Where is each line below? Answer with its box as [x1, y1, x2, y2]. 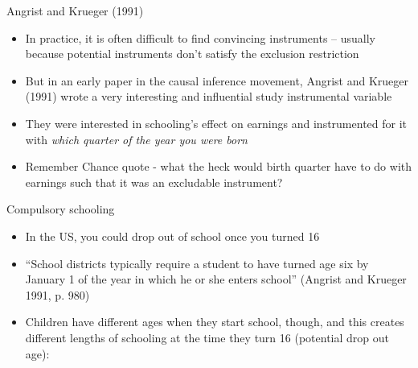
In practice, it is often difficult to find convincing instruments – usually [25, 29, 375, 46]
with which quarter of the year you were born [25, 130, 248, 147]
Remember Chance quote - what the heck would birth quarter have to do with [25, 158, 412, 175]
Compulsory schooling [6, 201, 115, 217]
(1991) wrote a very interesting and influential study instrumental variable [25, 88, 392, 105]
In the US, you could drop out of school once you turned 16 [25, 227, 320, 244]
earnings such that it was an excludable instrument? [25, 173, 283, 190]
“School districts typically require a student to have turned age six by [25, 254, 369, 271]
